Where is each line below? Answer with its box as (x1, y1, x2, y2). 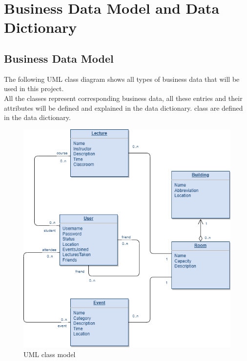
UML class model (23, 349, 76, 359)
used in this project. (4, 83, 64, 94)
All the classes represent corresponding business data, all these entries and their (4, 93, 243, 103)
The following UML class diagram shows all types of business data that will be (4, 73, 240, 84)
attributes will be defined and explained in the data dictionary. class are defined (4, 102, 243, 113)
